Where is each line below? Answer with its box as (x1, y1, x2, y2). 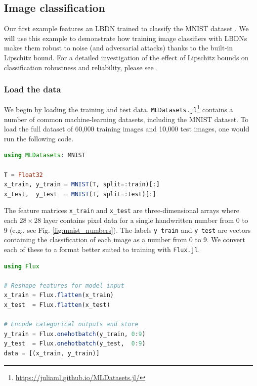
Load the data (4, 83, 61, 95)
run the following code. (4, 133, 74, 143)
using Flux (4, 262, 40, 270)
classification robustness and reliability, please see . (4, 62, 158, 72)
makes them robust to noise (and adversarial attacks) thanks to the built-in (4, 43, 233, 53)
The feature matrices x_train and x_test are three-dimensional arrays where (4, 205, 239, 215)
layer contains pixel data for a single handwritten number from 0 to (43, 215, 248, 225)
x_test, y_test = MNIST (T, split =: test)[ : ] (4, 190, 156, 198)
